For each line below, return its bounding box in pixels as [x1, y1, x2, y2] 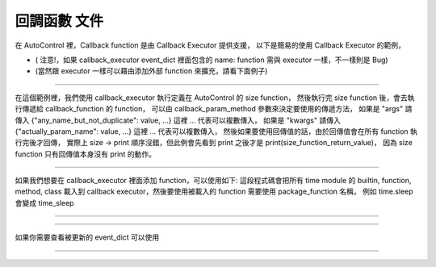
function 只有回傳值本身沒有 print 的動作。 [15, 149, 157, 159]
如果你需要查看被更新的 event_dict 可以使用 [15, 232, 160, 242]
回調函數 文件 [15, 12, 104, 30]
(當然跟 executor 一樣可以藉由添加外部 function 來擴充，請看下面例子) [35, 66, 268, 76]
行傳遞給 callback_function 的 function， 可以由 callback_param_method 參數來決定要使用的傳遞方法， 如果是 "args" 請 [15, 104, 413, 114]
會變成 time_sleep [15, 198, 74, 207]
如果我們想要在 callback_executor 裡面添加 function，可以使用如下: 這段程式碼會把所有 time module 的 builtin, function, [15, 176, 412, 186]
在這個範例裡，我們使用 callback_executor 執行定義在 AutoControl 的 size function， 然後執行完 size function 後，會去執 [15, 93, 415, 102]
